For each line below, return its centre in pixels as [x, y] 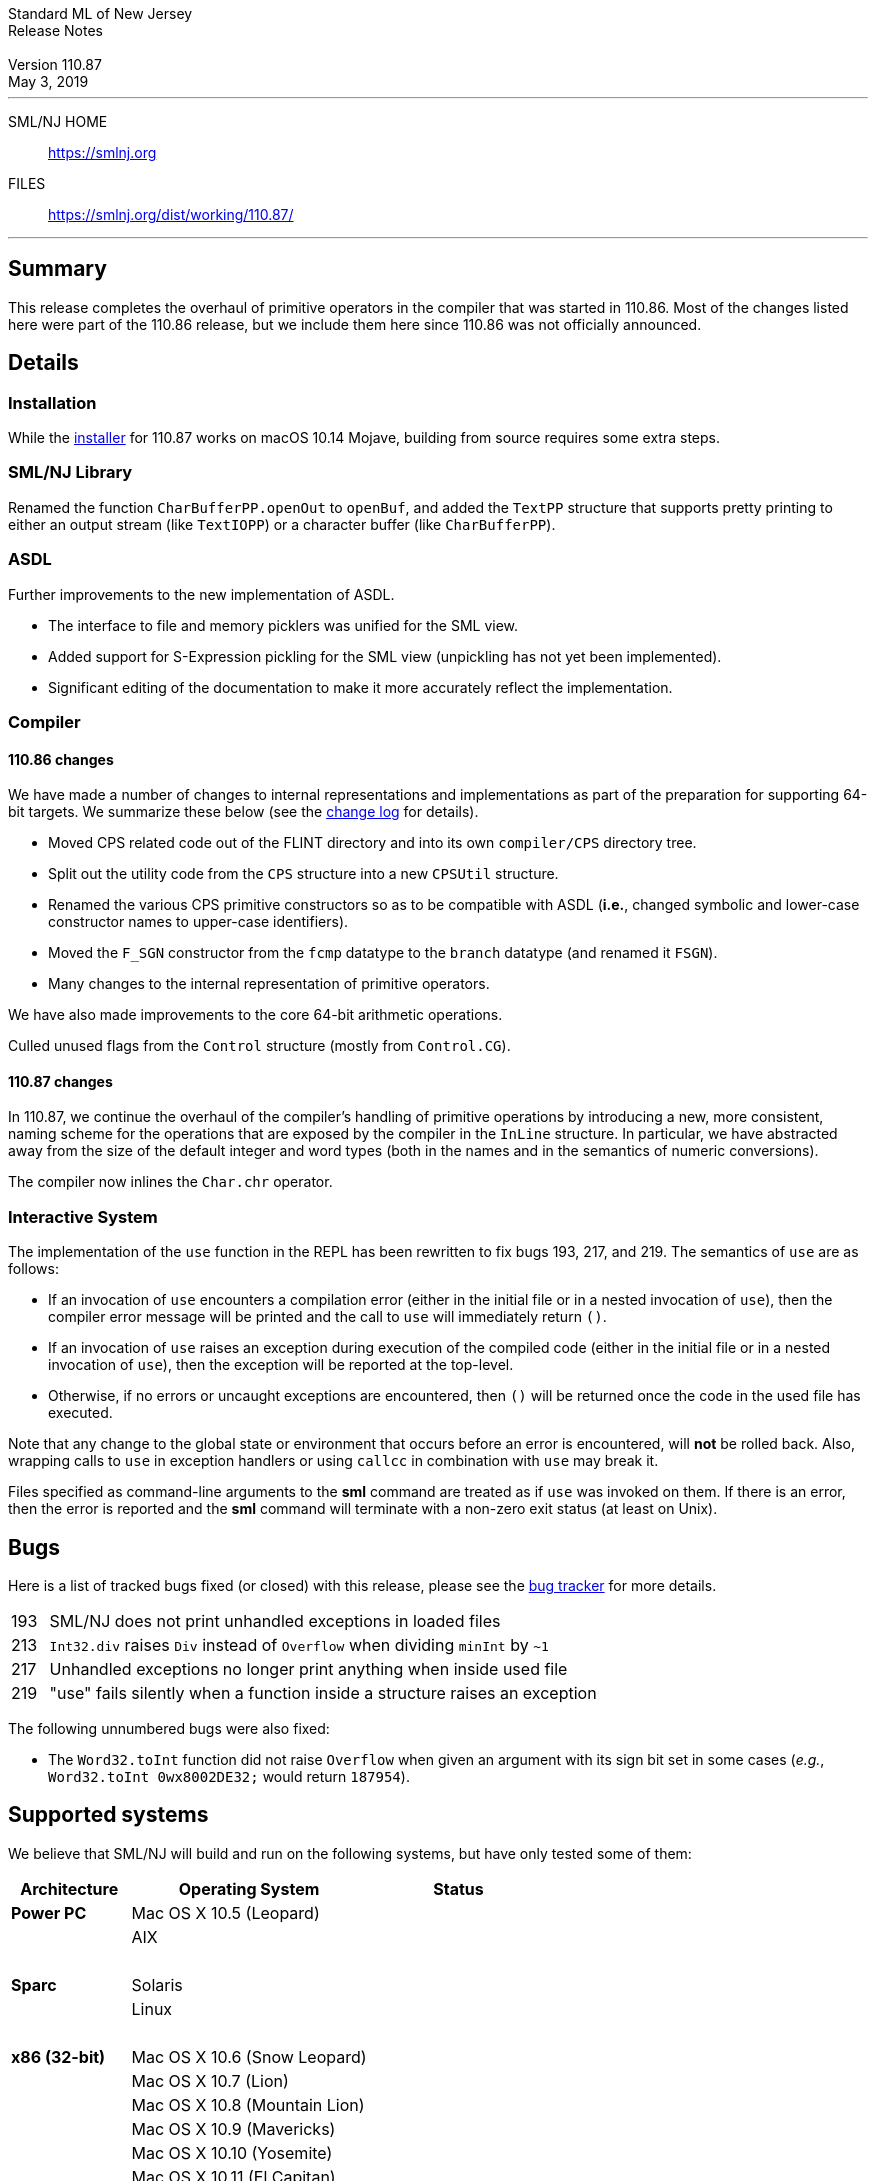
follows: [33, 1269]
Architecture [69, 1888]
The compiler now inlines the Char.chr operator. [170, 1182]
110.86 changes [61, 759]
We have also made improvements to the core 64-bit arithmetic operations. [255, 1015]
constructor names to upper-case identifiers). [198, 922]
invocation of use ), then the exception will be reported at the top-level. [281, 1365]
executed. [80, 1413]
